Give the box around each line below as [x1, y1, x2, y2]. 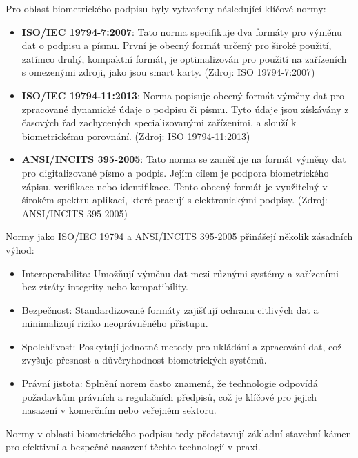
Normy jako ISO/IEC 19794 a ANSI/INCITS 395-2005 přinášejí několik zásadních [6, 229, 353, 243]
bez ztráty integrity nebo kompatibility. [21, 279, 189, 294]
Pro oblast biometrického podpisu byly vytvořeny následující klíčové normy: [6, 1, 326, 15]
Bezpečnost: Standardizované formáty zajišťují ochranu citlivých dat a [21, 302, 319, 317]
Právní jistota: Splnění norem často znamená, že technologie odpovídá [21, 376, 318, 390]
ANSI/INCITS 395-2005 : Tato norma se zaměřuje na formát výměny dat [21, 152, 346, 166]
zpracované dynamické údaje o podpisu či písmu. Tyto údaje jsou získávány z [21, 101, 349, 116]
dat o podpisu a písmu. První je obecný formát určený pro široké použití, [21, 38, 332, 52]
